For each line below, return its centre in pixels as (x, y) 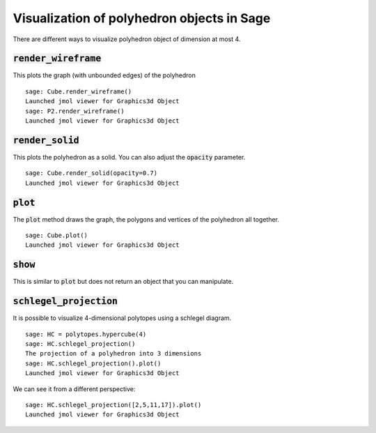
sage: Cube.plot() (57, 235)
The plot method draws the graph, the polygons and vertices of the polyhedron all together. (146, 219)
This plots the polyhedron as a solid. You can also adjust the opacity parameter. (129, 157)
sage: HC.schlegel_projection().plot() (93, 363)
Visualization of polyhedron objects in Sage (142, 18)
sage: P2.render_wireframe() (75, 111)
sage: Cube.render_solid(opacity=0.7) (92, 173)
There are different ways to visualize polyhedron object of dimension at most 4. (127, 39)
